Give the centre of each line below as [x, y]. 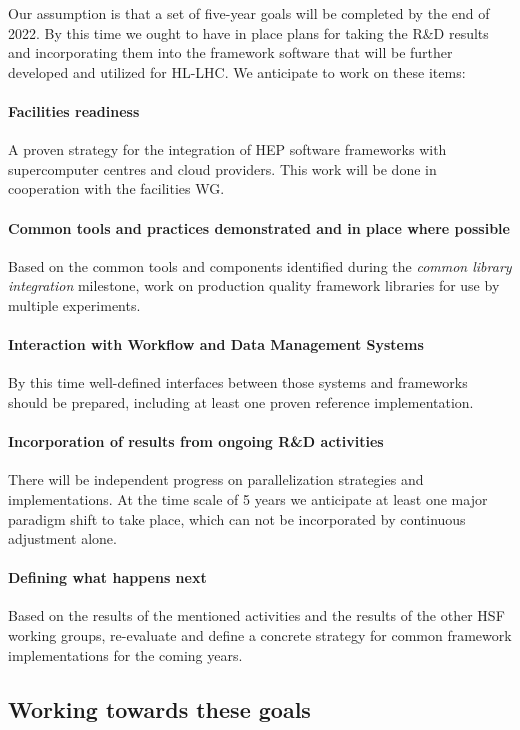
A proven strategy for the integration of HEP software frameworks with [227, 149]
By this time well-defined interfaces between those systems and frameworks [238, 382]
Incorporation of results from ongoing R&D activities [196, 441]
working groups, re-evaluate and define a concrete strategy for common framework [260, 635]
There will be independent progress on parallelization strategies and [216, 479]
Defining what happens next [107, 577]
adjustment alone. [62, 538]
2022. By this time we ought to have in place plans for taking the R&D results [248, 32]
